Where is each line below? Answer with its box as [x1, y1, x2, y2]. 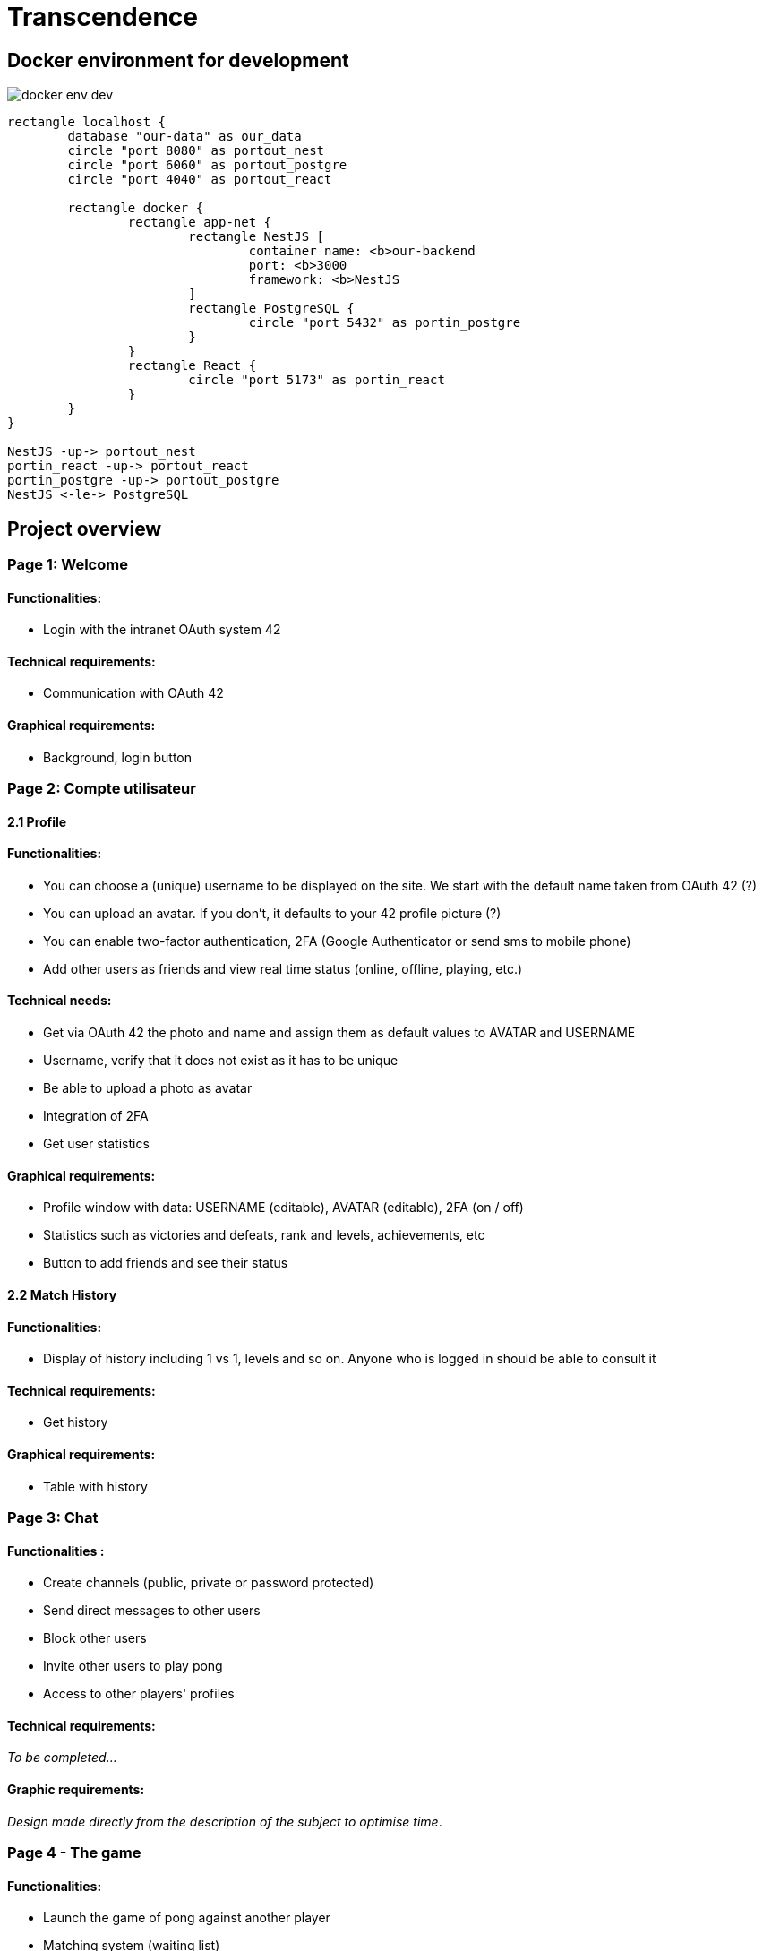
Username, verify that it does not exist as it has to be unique [43, 1053, 399, 1069]
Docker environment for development [7, 48, 349, 72]
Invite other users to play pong [43, 1658, 223, 1674]
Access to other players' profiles [43, 1686, 235, 1702]
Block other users [43, 1630, 147, 1646]
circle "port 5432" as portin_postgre [248, 315, 521, 331]
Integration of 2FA [43, 1108, 149, 1124]
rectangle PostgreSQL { [188, 301, 355, 316]
